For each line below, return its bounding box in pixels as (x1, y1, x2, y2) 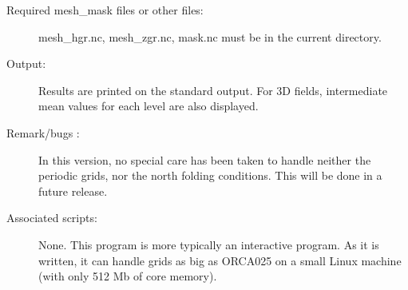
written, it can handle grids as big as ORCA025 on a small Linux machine (38, 252, 402, 268)
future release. (38, 182, 108, 199)
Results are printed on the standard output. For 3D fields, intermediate (38, 81, 388, 98)
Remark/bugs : (6, 124, 80, 141)
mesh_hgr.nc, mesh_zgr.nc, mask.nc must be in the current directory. (38, 28, 382, 45)
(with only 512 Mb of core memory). (38, 268, 217, 284)
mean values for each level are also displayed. (38, 97, 259, 114)
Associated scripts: (6, 209, 97, 226)
